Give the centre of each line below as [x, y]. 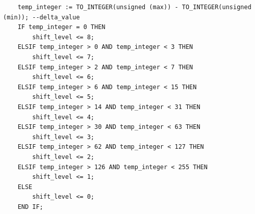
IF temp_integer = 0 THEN [61, 27]
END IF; [30, 207]
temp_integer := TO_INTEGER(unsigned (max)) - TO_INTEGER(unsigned [134, 7]
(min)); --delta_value [42, 17]
